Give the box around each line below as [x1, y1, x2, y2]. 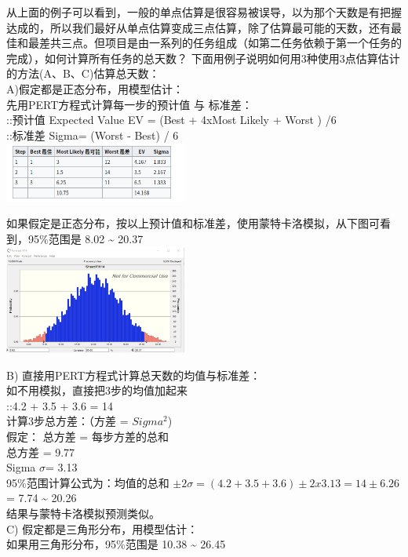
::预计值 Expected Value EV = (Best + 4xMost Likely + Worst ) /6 [6, 111, 337, 128]
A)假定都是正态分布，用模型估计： [6, 80, 184, 96]
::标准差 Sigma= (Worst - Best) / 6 [6, 126, 179, 143]
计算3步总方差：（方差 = [6, 413, 129, 429]
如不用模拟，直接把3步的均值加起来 [6, 382, 188, 399]
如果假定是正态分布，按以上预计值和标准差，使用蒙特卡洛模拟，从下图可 [6, 215, 380, 231]
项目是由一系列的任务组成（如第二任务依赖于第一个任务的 [104, 35, 402, 51]
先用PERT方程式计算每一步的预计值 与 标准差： [6, 96, 253, 112]
